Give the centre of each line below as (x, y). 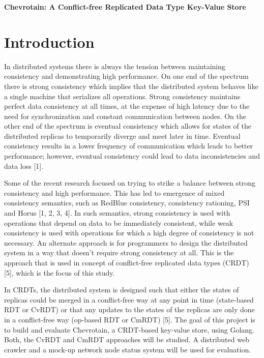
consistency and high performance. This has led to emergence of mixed (114, 192)
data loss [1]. (24, 166)
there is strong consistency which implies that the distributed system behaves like (131, 86)
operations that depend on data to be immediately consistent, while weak (119, 222)
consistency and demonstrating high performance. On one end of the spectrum (126, 76)
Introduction (49, 41)
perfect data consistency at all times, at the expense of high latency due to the (127, 106)
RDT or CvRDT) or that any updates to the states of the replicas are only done (129, 309)
